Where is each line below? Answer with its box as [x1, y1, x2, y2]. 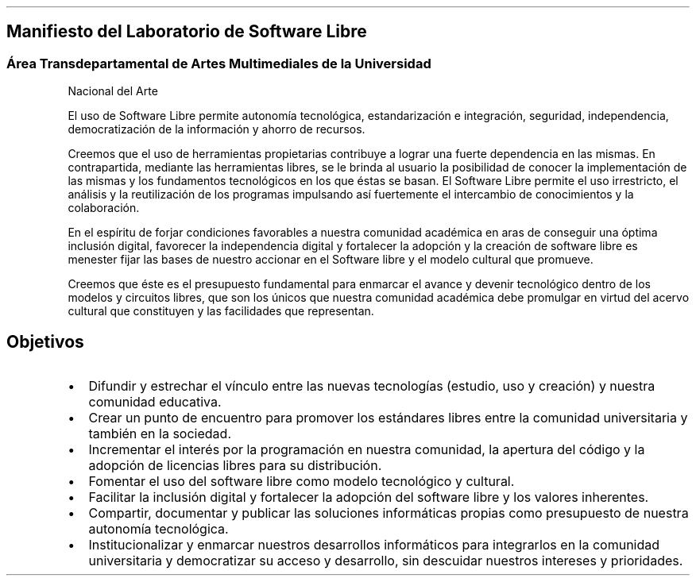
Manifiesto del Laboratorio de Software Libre [6, 21, 367, 42]
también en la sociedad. [88, 426, 231, 442]
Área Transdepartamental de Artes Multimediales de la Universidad [6, 55, 431, 71]
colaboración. [68, 201, 140, 215]
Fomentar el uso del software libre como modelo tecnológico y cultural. [88, 473, 515, 490]
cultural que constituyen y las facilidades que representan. [68, 304, 374, 318]
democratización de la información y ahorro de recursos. [68, 122, 365, 137]
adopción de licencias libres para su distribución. [88, 457, 382, 474]
